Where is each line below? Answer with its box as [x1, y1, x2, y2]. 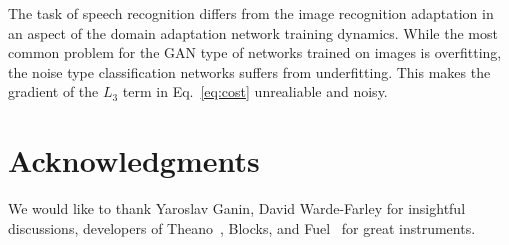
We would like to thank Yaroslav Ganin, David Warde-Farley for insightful [8, 198, 466, 219]
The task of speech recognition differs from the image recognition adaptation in [8, 3, 494, 23]
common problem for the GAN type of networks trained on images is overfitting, [8, 42, 502, 63]
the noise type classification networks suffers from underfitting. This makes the [8, 61, 491, 82]
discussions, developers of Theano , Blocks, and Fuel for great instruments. [8, 217, 476, 238]
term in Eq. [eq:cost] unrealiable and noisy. [122, 81, 388, 102]
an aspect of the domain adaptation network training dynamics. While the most [8, 22, 498, 43]
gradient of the [8, 81, 99, 102]
